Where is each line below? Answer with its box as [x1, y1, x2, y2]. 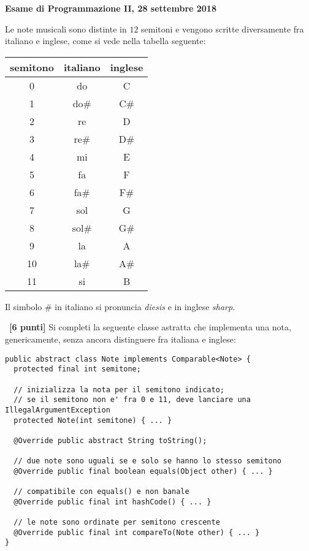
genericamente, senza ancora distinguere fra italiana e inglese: [5, 332, 236, 345]
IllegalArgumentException [5, 405, 110, 414]
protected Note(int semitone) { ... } [13, 416, 172, 425]
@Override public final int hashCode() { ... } [13, 497, 212, 506]
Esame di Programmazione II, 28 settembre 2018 [5, 2, 216, 14]
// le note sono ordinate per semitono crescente [13, 518, 220, 527]
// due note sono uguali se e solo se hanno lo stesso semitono [13, 457, 282, 466]
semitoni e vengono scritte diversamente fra [141, 22, 304, 35]
